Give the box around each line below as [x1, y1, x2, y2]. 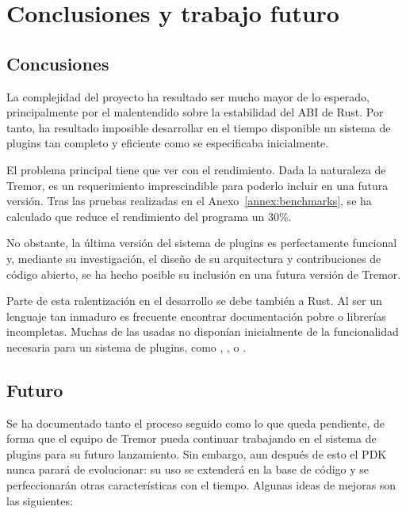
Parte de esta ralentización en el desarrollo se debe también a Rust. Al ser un [6, 292, 382, 309]
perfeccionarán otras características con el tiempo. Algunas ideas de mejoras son [6, 477, 396, 493]
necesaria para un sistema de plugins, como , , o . [6, 338, 247, 355]
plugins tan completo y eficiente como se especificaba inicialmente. [6, 135, 329, 151]
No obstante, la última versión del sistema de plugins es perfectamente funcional [6, 234, 397, 251]
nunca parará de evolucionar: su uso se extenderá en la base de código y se [6, 461, 370, 478]
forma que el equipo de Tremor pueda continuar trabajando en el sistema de [6, 430, 377, 447]
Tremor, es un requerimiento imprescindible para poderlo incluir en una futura [6, 177, 389, 193]
